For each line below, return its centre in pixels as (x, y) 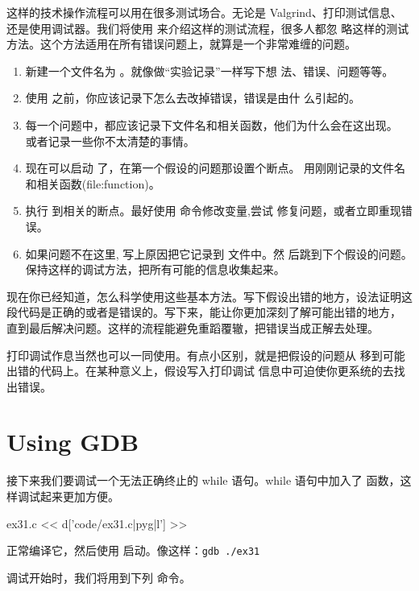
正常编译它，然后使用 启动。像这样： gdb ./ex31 (133, 550)
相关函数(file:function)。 (98, 183)
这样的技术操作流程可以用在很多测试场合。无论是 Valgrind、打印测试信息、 (204, 12)
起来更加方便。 (79, 496)
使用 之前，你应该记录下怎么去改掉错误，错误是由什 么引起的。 (193, 98)
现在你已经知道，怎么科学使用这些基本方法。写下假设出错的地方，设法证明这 (209, 296)
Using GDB (73, 442)
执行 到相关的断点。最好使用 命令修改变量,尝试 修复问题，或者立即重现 (213, 211)
